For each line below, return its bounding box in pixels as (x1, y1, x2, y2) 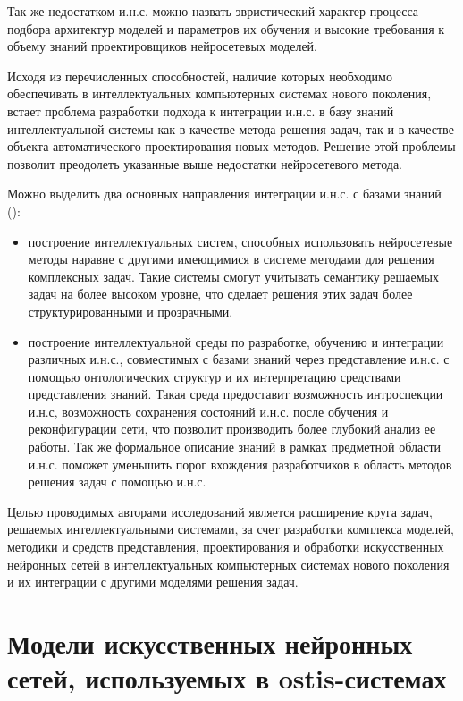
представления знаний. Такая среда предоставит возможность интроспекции (28, 384, 443, 403)
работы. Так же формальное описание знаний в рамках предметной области (28, 437, 442, 456)
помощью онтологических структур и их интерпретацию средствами (28, 367, 401, 385)
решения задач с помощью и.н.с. (28, 472, 206, 491)
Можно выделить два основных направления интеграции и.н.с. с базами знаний (7, 184, 442, 203)
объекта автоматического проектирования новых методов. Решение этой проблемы (7, 137, 456, 156)
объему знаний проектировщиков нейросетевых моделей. (7, 37, 318, 55)
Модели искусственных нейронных (7, 625, 413, 661)
